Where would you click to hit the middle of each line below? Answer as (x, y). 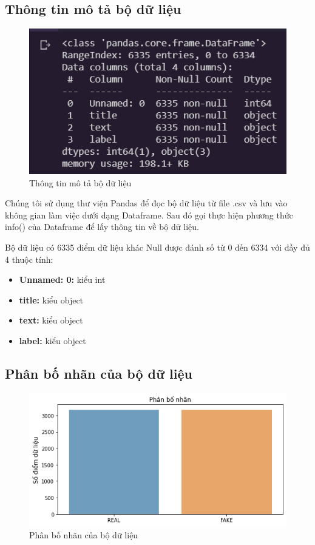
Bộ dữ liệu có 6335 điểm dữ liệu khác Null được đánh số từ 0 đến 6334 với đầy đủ (157, 247)
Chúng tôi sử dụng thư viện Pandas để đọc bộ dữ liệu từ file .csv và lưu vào (146, 203)
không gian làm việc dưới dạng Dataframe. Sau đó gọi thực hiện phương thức (149, 215)
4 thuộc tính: (29, 259)
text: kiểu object (51, 320)
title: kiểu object (51, 300)
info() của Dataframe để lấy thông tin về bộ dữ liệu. (102, 227)
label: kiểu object (52, 340)
